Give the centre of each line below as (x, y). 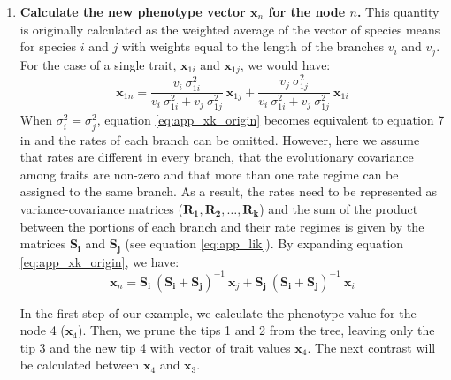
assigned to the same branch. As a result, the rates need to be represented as (229, 191)
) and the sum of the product (339, 208)
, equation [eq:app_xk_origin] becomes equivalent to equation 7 (271, 120)
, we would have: (285, 64)
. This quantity (398, 11)
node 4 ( (42, 330)
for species (48, 46)
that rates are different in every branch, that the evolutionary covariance (217, 157)
